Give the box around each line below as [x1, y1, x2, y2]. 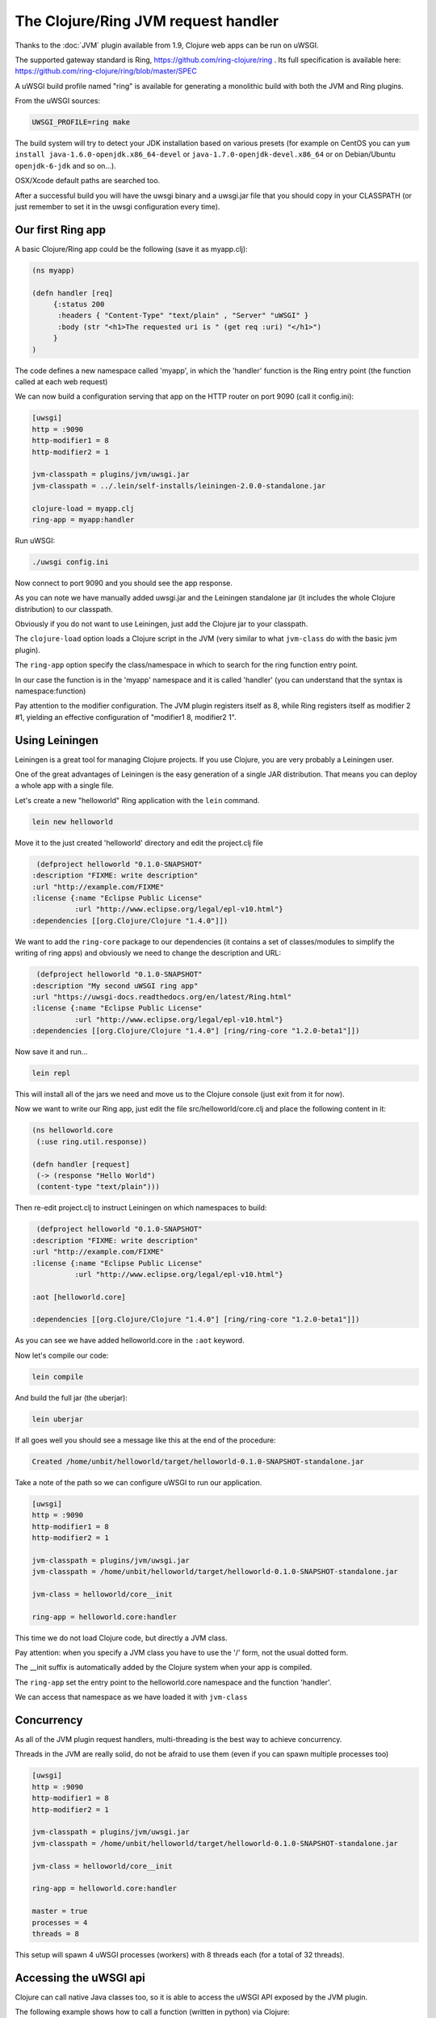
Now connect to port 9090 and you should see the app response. [15, 578, 233, 588]
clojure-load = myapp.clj [31, 504, 135, 513]
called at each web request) [15, 377, 108, 387]
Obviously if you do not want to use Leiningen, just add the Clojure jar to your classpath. [15, 619, 308, 629]
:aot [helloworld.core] [31, 1292, 127, 1301]
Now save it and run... [15, 1047, 88, 1057]
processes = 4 [31, 1918, 88, 1927]
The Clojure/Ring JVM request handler [15, 12, 279, 30]
